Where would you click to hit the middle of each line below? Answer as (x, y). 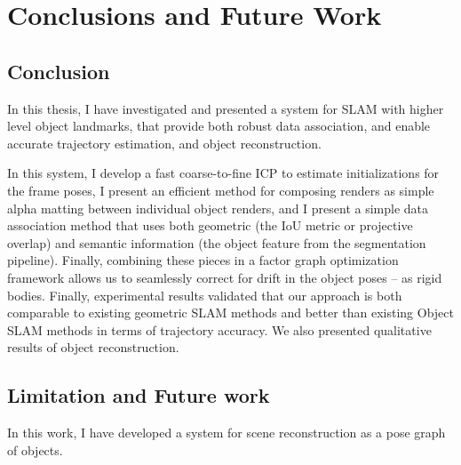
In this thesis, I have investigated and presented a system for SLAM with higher (226, 108)
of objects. (35, 449)
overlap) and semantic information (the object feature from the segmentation (217, 242)
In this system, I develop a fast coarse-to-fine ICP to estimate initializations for (223, 173)
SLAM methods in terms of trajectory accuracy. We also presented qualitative (219, 329)
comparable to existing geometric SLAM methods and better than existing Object (230, 313)
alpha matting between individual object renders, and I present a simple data (218, 208)
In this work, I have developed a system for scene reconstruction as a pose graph (227, 433)
